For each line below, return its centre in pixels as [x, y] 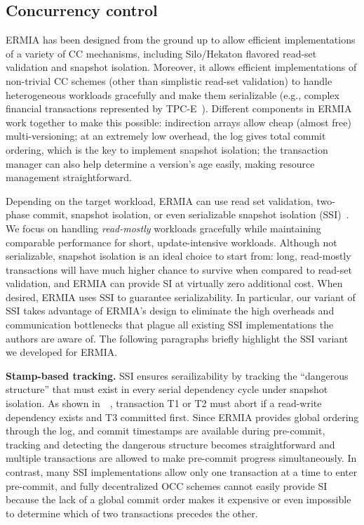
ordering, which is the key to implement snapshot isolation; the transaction [167, 149]
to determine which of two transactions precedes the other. [132, 513]
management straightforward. [69, 177]
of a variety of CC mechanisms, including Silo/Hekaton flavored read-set [161, 53]
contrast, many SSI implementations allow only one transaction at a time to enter [182, 472]
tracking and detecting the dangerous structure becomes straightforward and [170, 444]
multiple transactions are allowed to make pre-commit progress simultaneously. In [181, 458]
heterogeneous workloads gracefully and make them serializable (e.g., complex [173, 94]
